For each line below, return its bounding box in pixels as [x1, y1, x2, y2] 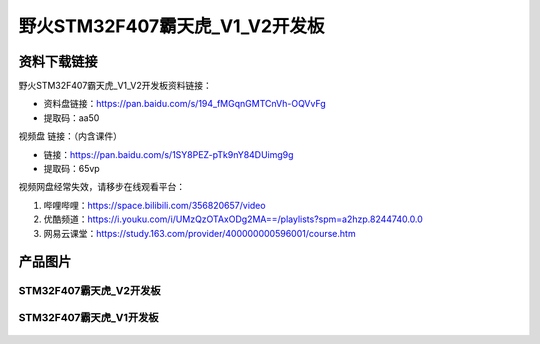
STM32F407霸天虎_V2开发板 [18, 284, 161, 298]
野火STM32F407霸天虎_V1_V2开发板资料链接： [18, 80, 212, 92]
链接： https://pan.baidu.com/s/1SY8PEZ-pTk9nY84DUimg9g [43, 148, 294, 160]
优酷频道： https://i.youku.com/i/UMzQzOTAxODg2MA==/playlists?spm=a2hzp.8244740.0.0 [43, 213, 424, 225]
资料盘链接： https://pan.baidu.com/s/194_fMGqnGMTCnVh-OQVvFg [43, 98, 327, 110]
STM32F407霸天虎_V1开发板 [18, 310, 159, 324]
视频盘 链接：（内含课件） [18, 130, 122, 142]
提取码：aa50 [43, 111, 100, 124]
